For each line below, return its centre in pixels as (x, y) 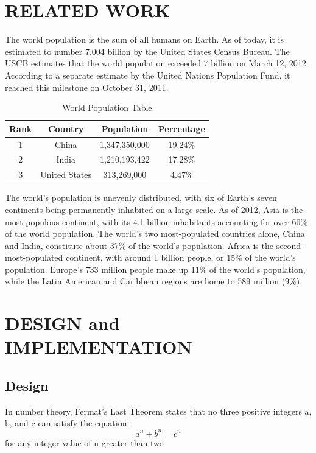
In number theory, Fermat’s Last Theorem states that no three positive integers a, (158, 411)
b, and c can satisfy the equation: (67, 423)
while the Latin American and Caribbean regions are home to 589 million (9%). (154, 281)
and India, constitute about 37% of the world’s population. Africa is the (139, 245)
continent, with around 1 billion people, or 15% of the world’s (181, 257)
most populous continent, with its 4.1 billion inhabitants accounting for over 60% (156, 221)
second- (290, 245)
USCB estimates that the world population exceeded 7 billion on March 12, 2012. (157, 63)
